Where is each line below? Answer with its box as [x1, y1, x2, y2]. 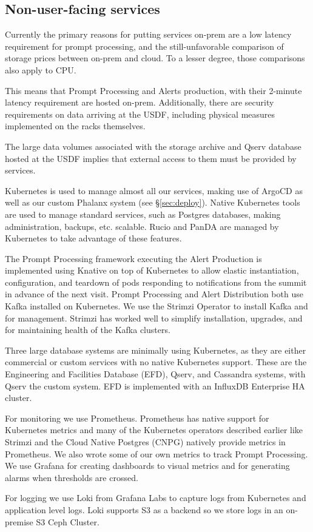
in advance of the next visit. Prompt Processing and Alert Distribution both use [5, 288, 303, 300]
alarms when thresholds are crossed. [5, 471, 138, 483]
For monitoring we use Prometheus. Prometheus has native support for [5, 411, 269, 424]
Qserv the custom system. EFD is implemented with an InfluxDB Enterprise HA [5, 379, 305, 392]
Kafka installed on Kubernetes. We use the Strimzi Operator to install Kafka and [5, 300, 308, 312]
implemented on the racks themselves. [5, 120, 146, 132]
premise [5, 515, 33, 528]
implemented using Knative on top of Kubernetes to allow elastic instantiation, [5, 264, 299, 277]
